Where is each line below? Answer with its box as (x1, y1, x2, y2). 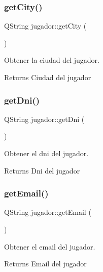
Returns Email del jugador (4, 258, 87, 269)
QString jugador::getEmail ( (4, 207, 91, 217)
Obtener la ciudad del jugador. (4, 55, 99, 65)
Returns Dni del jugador (4, 165, 80, 176)
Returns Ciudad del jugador (4, 72, 91, 82)
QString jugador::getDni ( (4, 113, 85, 124)
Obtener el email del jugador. (4, 241, 95, 252)
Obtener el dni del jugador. (4, 148, 89, 158)
